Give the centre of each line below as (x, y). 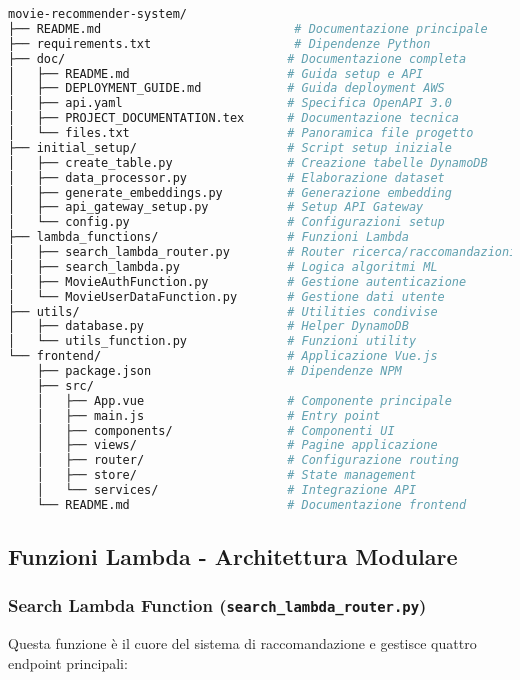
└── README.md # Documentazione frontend (251, 504)
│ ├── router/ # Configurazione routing (248, 460)
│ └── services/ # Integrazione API (226, 490)
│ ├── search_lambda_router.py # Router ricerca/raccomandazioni (262, 252)
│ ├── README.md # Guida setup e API (216, 73)
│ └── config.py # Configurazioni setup (226, 222)
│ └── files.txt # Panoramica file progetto (241, 133)
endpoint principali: (68, 662)
